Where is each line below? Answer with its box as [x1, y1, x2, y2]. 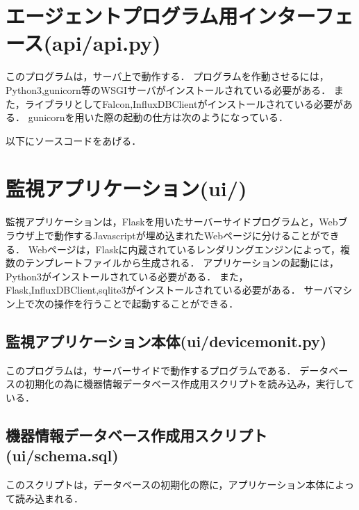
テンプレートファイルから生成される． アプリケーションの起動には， [24, 255, 339, 270]
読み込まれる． [15, 491, 83, 505]
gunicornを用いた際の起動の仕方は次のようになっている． [28, 110, 288, 125]
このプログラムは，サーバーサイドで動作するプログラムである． [6, 362, 297, 377]
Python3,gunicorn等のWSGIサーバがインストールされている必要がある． [6, 82, 331, 97]
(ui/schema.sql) [6, 445, 119, 466]
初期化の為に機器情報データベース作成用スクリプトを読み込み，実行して [24, 376, 355, 391]
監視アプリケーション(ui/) [6, 174, 247, 202]
